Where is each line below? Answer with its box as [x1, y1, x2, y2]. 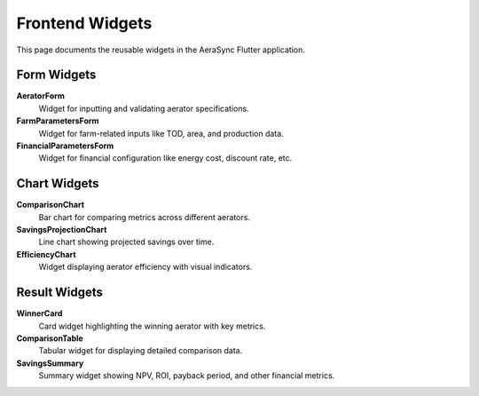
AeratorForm [16, 91, 66, 101]
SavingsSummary [16, 358, 84, 368]
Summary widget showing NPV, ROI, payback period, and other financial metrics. [38, 370, 335, 381]
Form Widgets [16, 67, 97, 83]
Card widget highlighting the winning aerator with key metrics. [38, 321, 266, 331]
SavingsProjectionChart [16, 225, 107, 235]
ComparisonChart [16, 200, 84, 210]
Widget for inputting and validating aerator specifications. [38, 103, 249, 114]
